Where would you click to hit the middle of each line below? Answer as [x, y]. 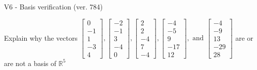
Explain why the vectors [41, 37]
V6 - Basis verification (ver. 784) [53, 6]
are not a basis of [30, 63]
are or [244, 37]
